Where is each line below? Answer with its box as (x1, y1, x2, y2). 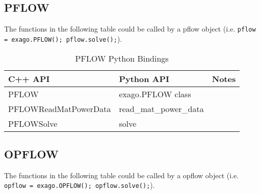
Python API (119, 72, 170, 85)
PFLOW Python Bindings (75, 52, 169, 64)
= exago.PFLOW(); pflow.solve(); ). (4, 33, 122, 44)
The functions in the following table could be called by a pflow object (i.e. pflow (4, 23, 256, 34)
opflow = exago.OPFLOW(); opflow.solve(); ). (4, 180, 155, 190)
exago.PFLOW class (119, 88, 191, 100)
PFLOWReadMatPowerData (8, 102, 111, 115)
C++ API (8, 72, 50, 85)
